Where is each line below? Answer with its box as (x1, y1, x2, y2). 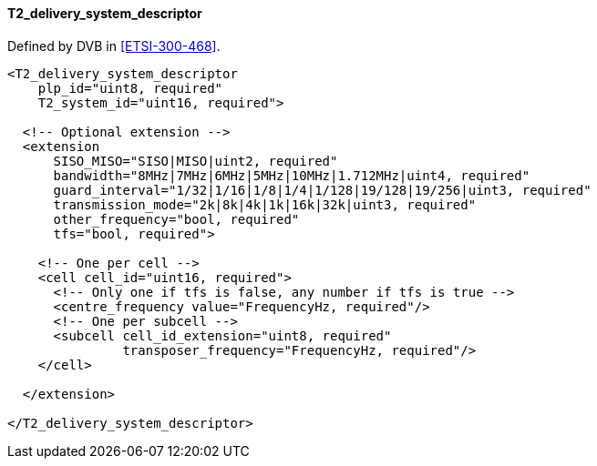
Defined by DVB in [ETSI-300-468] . (7, 37, 221, 54)
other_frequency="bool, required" (53, 211, 300, 227)
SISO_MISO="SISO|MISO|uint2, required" (53, 153, 338, 168)
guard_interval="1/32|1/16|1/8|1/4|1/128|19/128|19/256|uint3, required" (53, 182, 592, 198)
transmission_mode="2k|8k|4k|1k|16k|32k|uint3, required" (53, 197, 477, 212)
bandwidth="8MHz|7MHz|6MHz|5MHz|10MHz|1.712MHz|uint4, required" (53, 167, 530, 183)
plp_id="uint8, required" (37, 80, 223, 96)
